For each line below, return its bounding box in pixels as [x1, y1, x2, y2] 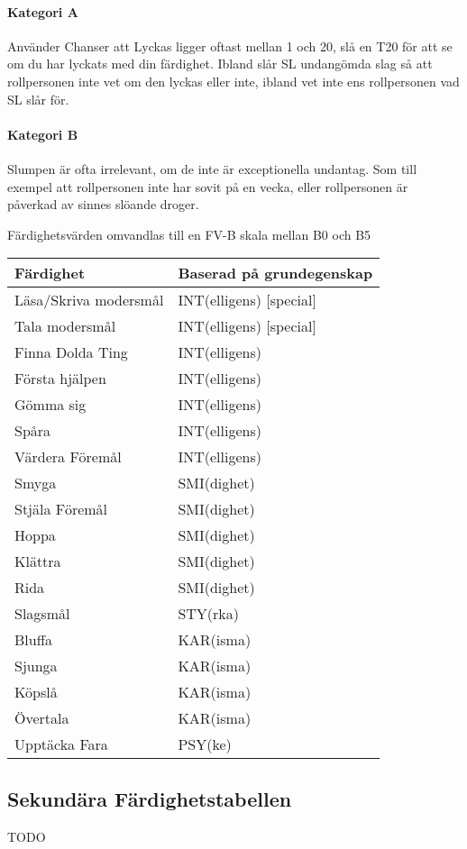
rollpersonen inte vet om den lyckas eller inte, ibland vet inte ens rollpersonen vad [7, 71, 460, 90]
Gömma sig [14, 394, 87, 415]
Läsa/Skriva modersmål [14, 289, 164, 311]
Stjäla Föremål [14, 498, 108, 520]
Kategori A [7, 2, 78, 21]
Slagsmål [14, 603, 70, 625]
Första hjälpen [14, 368, 106, 389]
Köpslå [14, 681, 58, 703]
